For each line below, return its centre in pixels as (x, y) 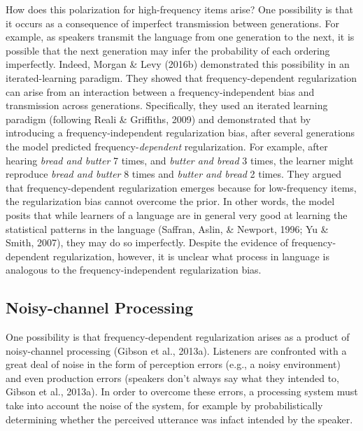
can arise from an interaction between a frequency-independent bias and (160, 91)
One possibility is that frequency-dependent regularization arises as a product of (178, 337)
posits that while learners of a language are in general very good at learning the (177, 214)
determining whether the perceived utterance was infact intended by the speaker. (179, 419)
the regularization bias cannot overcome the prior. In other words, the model (170, 201)
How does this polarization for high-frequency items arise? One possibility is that (179, 9)
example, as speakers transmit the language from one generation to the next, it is (180, 37)
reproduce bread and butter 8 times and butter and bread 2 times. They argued (173, 174)
